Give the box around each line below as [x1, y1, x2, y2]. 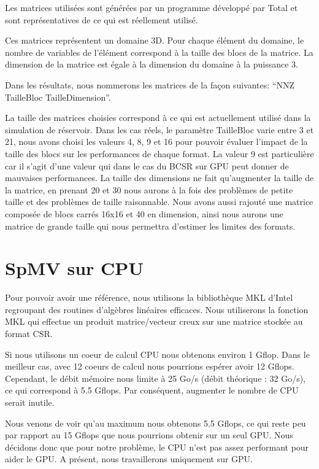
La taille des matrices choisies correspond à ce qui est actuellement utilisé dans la [5, 111, 311, 124]
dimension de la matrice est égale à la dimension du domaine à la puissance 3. [5, 58, 298, 71]
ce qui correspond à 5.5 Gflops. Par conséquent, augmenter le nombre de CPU [5, 384, 299, 397]
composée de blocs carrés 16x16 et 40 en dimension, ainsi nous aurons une [5, 207, 283, 220]
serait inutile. [5, 395, 55, 408]
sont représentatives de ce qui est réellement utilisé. [5, 13, 198, 26]
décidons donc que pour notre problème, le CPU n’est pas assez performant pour [5, 440, 309, 453]
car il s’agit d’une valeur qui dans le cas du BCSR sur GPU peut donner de [5, 159, 289, 172]
